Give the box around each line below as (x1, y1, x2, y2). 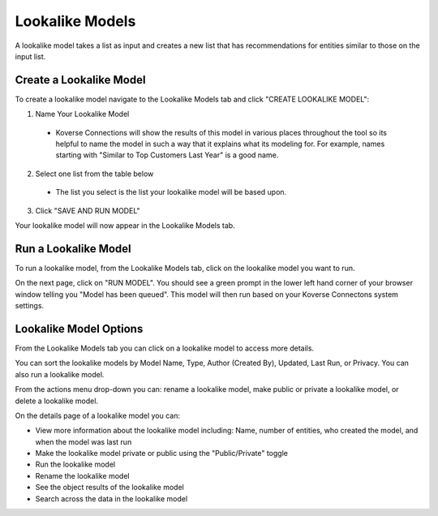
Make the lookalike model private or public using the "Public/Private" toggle (35, 449, 288, 458)
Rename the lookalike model (35, 471, 130, 480)
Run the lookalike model (35, 459, 116, 470)
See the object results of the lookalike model (35, 483, 184, 492)
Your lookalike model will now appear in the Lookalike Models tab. (15, 220, 235, 230)
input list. (15, 51, 46, 61)
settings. (15, 301, 45, 311)
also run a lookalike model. (15, 369, 105, 379)
